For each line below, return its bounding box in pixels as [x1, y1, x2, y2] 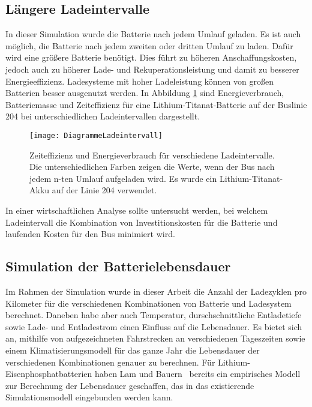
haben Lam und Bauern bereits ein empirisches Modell [94, 367, 301, 380]
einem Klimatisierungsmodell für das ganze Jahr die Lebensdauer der [5, 343, 260, 356]
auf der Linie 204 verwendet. [52, 184, 157, 196]
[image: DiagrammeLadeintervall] [29, 131, 163, 140]
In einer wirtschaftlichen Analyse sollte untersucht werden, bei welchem [5, 203, 268, 216]
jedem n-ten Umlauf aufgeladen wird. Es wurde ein [29, 172, 217, 184]
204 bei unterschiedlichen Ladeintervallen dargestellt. [5, 110, 200, 122]
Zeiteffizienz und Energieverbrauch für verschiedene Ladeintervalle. [29, 148, 275, 161]
